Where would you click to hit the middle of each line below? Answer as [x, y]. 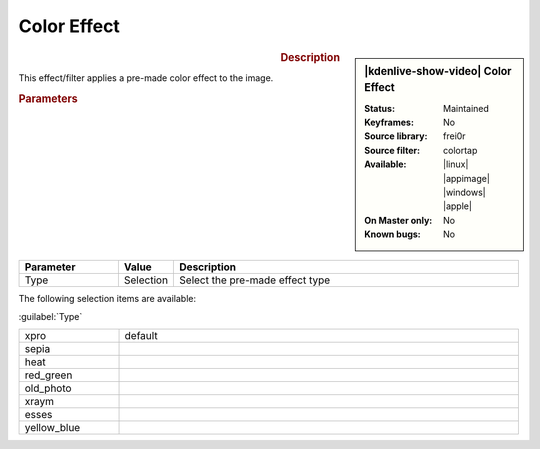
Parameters [48, 98]
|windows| [464, 192]
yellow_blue [52, 428]
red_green [48, 375]
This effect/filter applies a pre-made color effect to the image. [146, 77]
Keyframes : [389, 122]
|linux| [456, 164]
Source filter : [392, 150]
